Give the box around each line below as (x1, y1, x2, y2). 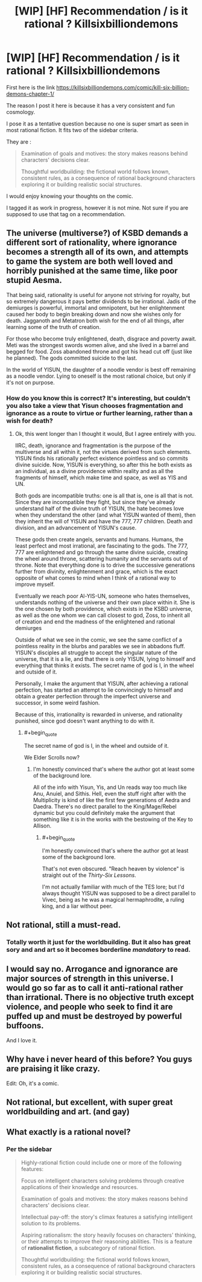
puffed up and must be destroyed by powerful (6, 1011, 182, 1021)
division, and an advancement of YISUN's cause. (14, 524, 137, 532)
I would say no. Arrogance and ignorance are (6, 964, 178, 974)
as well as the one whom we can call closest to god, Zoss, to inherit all (14, 611, 190, 619)
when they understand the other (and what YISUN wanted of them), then (14, 511, 196, 518)
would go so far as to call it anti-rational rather (6, 983, 183, 993)
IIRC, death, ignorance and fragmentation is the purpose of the (14, 442, 171, 449)
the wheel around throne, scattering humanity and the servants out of (14, 555, 188, 563)
